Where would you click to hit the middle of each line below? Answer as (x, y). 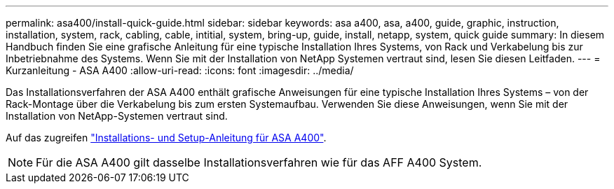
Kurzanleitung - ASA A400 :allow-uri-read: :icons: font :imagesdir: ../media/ (180, 70)
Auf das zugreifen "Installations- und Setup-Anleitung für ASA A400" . (166, 138)
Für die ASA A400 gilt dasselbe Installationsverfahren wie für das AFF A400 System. (259, 162)
